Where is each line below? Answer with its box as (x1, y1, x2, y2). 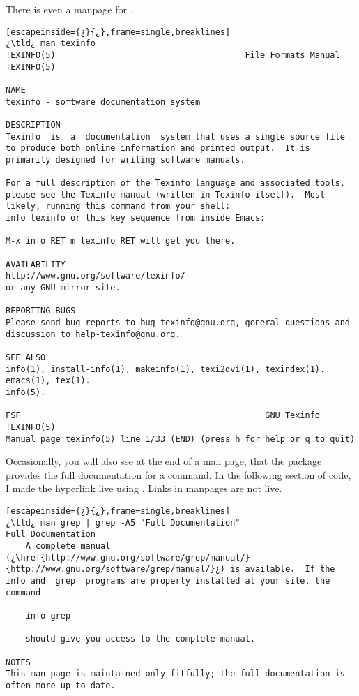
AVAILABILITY (6, 259, 66, 269)
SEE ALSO (6, 352, 46, 362)
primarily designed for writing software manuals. (6, 154, 245, 165)
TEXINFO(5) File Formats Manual (6, 50, 340, 60)
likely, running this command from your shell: (6, 201, 231, 212)
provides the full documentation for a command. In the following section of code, (6, 467, 351, 482)
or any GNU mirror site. (6, 283, 121, 293)
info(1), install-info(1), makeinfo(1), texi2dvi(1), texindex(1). (6, 364, 326, 374)
